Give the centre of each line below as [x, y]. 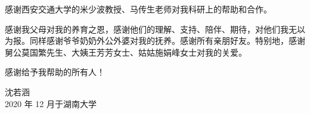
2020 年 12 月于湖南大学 [51, 103]
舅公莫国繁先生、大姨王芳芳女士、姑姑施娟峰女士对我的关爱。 [126, 52]
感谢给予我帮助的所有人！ [55, 72]
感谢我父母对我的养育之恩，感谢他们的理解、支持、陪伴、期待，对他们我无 [151, 29]
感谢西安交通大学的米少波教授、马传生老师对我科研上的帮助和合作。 [138, 9]
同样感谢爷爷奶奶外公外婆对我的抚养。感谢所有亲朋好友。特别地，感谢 [167, 41]
